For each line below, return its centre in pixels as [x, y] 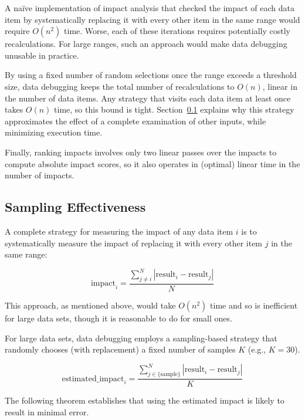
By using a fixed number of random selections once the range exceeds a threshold [151, 75]
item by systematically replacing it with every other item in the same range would [152, 19]
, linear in [280, 86]
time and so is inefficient [254, 305]
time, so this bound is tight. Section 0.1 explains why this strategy [174, 109]
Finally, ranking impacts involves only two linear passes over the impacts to [141, 152]
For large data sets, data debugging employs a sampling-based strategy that [141, 338]
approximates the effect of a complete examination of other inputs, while [135, 121]
